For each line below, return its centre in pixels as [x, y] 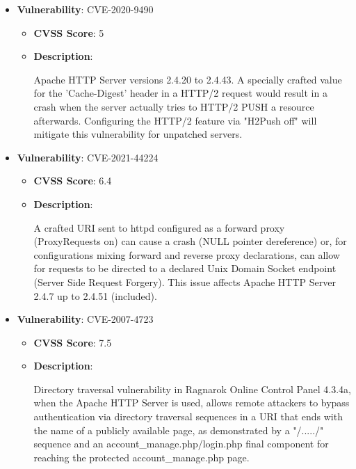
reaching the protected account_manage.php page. [141, 457]
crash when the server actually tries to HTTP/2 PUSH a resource [174, 106]
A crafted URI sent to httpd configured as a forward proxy [159, 227]
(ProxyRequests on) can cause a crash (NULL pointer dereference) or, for [190, 241]
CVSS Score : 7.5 [73, 342]
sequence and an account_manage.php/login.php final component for [181, 444]
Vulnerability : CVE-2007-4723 [85, 319]
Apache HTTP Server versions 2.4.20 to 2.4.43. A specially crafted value [188, 79]
